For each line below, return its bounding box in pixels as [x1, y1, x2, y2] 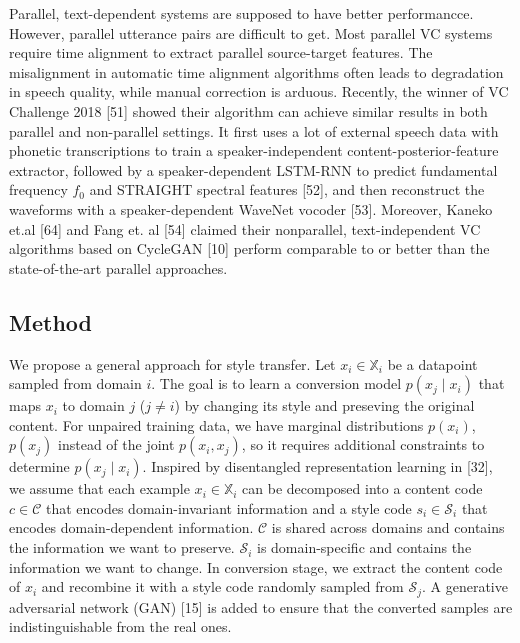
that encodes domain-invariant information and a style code [45, 497, 412, 518]
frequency [9, 179, 68, 200]
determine [9, 456, 70, 477]
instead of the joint [58, 434, 175, 455]
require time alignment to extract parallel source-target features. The [9, 42, 433, 63]
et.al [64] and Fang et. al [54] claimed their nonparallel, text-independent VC [9, 218, 481, 239]
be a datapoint [387, 353, 478, 374]
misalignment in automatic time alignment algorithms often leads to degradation [9, 61, 504, 82]
